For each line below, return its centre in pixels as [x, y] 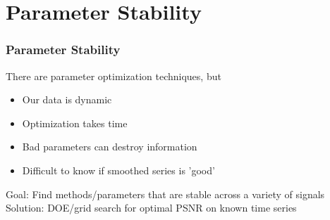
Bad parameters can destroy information [110, 147]
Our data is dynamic [67, 99]
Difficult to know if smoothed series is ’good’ [118, 170]
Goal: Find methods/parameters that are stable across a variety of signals [165, 194]
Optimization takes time [75, 123]
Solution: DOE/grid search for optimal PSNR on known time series [151, 208]
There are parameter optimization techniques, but [114, 76]
